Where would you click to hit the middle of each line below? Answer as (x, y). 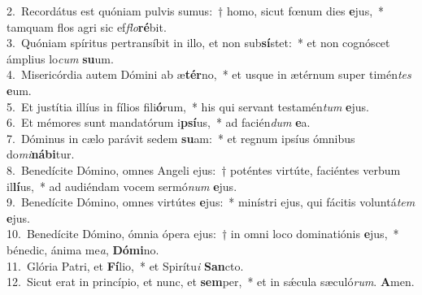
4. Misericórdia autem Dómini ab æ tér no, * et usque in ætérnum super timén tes (209, 74)
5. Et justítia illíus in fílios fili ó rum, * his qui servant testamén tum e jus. (188, 106)
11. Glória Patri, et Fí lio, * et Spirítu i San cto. (125, 265)
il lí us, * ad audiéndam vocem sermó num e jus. (122, 186)
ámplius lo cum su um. (60, 58)
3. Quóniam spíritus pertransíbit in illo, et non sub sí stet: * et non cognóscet (198, 43)
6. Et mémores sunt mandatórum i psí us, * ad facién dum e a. (159, 122)
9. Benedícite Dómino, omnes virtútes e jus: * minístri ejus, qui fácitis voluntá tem (211, 202)
